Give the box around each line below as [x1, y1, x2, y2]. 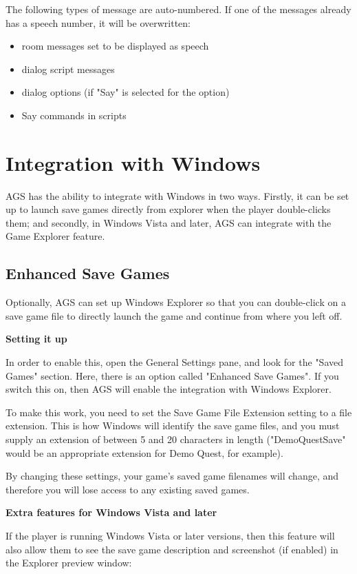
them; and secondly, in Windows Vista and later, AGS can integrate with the [6, 215, 332, 229]
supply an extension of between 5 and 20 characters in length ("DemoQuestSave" [6, 432, 346, 447]
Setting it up [6, 331, 67, 346]
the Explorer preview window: [6, 555, 132, 570]
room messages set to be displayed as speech [21, 39, 209, 53]
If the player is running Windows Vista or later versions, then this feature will [6, 528, 335, 542]
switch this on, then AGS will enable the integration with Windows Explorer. [6, 382, 332, 396]
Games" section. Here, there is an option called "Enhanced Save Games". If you [6, 368, 339, 382]
